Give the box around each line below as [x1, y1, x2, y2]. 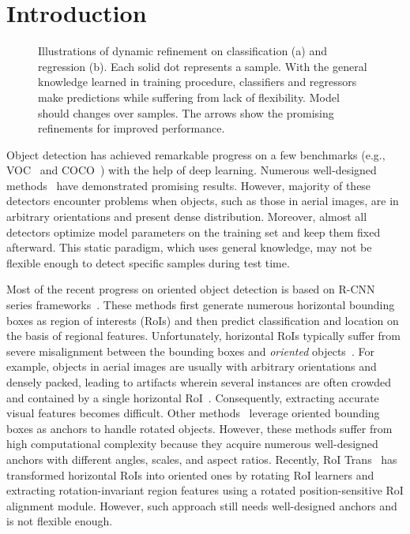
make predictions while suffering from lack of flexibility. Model [38, 88, 340, 105]
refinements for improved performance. [38, 120, 225, 136]
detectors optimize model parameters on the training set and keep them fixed [6, 223, 381, 240]
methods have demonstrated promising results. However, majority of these [6, 177, 371, 193]
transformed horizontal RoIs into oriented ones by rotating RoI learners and [6, 466, 374, 483]
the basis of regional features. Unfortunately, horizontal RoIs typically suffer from [6, 327, 401, 344]
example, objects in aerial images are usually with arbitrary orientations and [6, 358, 377, 375]
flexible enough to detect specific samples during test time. [6, 254, 290, 271]
